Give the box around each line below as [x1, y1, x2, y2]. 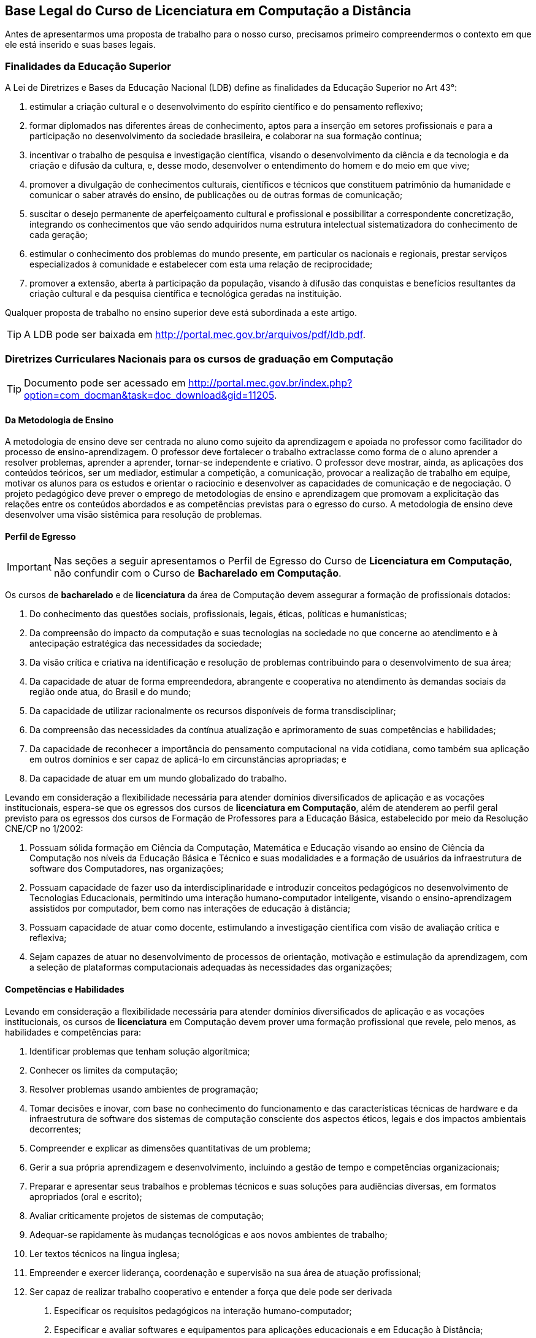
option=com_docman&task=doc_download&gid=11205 [24, 388, 274, 401]
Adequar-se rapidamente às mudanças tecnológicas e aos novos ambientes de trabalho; [29, 1229, 388, 1240]
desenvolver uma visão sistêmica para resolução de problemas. [5, 509, 262, 520]
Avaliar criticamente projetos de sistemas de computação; [29, 1210, 264, 1221]
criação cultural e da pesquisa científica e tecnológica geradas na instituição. [29, 288, 342, 299]
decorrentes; [29, 1123, 82, 1134]
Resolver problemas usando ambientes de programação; [29, 1083, 259, 1094]
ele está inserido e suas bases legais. [5, 39, 156, 50]
